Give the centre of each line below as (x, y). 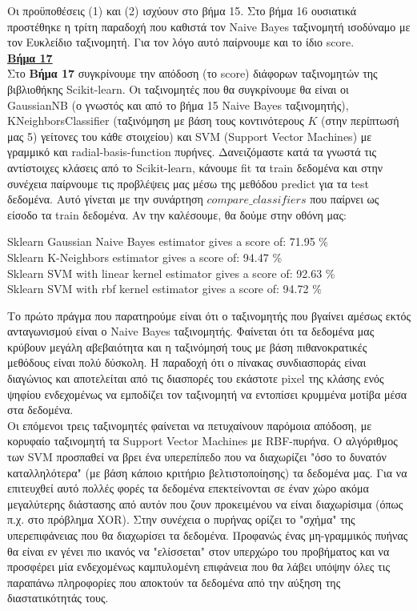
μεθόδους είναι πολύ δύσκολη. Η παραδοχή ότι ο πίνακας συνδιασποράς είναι (187, 362)
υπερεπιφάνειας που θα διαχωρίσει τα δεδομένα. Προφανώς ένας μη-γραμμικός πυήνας (208, 535)
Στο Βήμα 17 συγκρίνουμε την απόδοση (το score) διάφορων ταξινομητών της (192, 73)
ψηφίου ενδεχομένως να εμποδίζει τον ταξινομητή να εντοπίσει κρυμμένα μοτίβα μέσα (207, 394)
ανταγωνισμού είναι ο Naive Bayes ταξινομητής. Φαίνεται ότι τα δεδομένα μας (191, 331)
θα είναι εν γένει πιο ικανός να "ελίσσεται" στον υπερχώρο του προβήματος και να (198, 551)
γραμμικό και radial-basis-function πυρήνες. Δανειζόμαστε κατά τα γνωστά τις (192, 152)
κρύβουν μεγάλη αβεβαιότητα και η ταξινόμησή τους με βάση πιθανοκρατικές (187, 346)
